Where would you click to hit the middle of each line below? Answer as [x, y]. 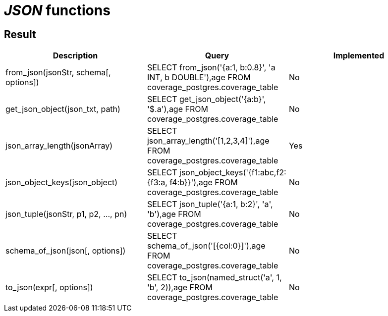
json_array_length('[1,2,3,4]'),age [208, 141]
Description [75, 56]
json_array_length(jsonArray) [59, 146]
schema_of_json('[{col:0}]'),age [206, 246]
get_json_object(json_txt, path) [63, 109]
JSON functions [57, 10]
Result [20, 34]
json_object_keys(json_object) [62, 183]
